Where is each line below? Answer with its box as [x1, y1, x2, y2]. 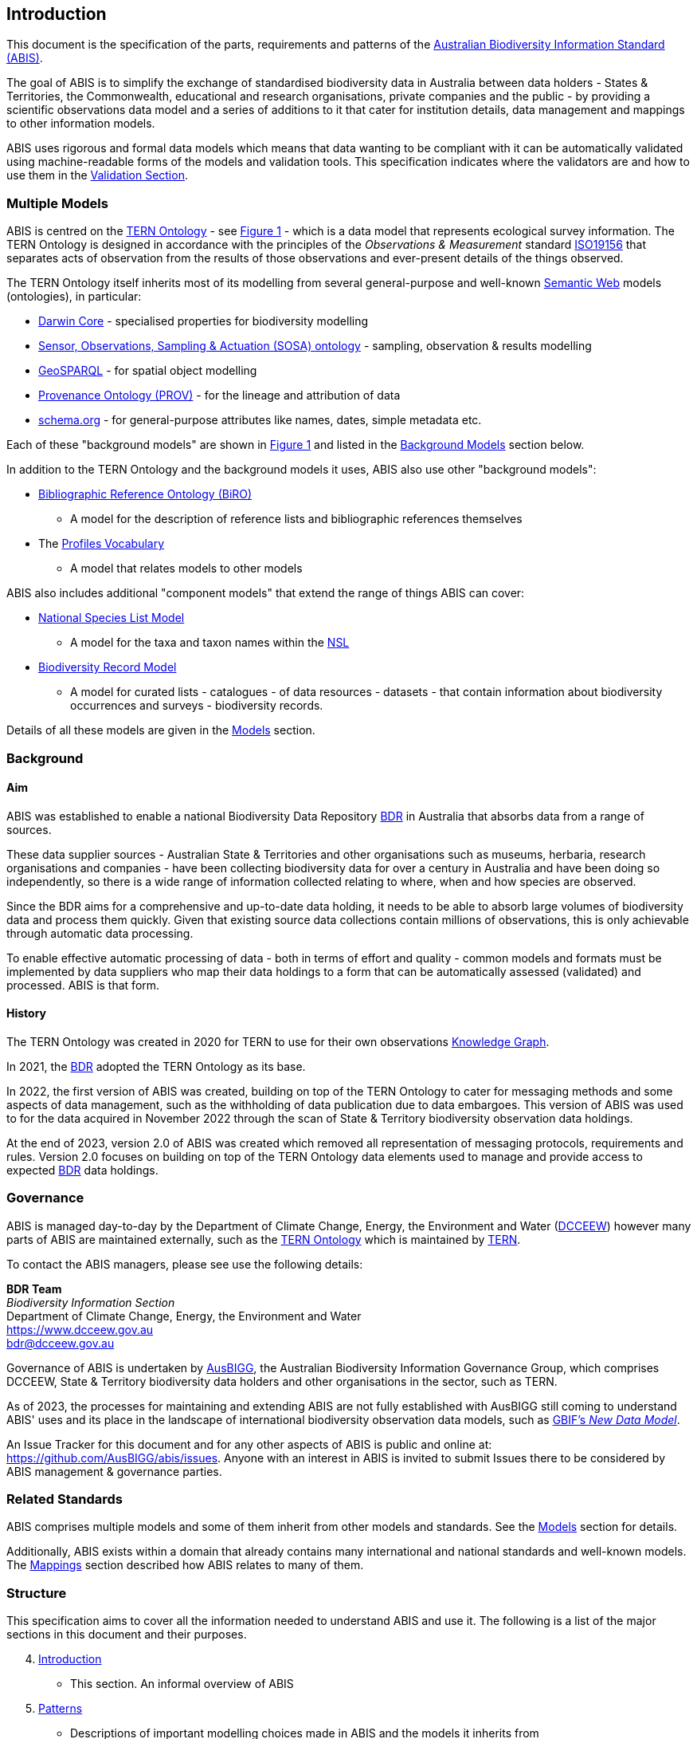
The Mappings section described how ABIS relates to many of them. [6, 1558, 364, 1572]
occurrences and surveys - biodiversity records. [70, 698, 323, 713]
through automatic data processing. [6, 926, 194, 940]
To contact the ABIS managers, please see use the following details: [6, 1257, 363, 1271]
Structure [6, 1584, 67, 1601]
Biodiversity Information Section [6, 1295, 175, 1309]
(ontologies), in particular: [6, 289, 142, 304]
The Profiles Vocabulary [38, 537, 165, 551]
